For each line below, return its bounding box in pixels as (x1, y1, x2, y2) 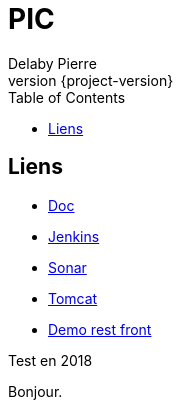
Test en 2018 (8, 351, 93, 369)
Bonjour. (8, 382, 63, 400)
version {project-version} (8, 71, 174, 89)
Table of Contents (8, 88, 126, 106)
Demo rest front (48, 320, 152, 338)
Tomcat (48, 289, 98, 307)
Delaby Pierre (8, 54, 97, 72)
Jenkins (48, 227, 100, 245)
